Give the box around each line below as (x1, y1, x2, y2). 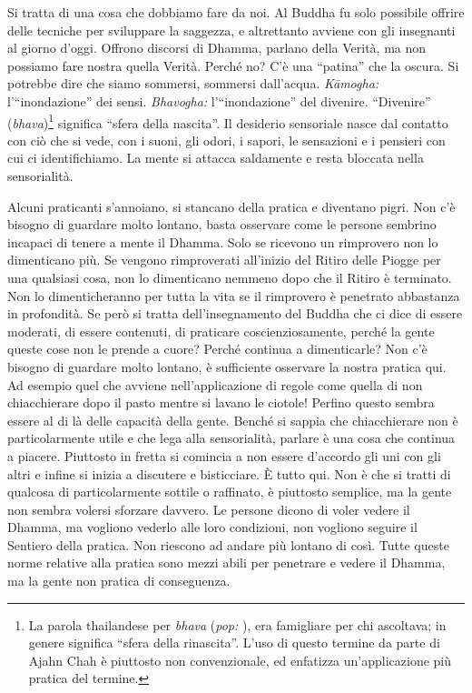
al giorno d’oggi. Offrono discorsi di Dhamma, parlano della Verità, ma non (7, 38, 427, 57)
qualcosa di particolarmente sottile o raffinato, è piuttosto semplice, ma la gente (7, 482, 452, 501)
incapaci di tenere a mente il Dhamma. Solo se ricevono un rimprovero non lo (7, 232, 438, 251)
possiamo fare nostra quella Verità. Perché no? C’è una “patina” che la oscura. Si (7, 55, 459, 75)
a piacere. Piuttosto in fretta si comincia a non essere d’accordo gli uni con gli (7, 446, 441, 465)
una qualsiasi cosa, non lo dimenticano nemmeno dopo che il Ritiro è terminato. (7, 267, 452, 286)
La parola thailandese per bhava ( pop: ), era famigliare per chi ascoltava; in (28, 615, 447, 634)
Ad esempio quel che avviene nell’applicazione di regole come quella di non (7, 375, 423, 394)
